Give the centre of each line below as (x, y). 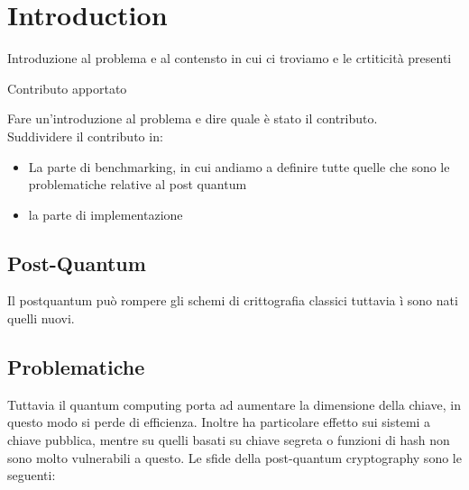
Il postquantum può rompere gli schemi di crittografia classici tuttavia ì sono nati (233, 300)
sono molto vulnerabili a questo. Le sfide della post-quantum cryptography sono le (234, 457)
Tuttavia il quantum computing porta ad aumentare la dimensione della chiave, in (234, 404)
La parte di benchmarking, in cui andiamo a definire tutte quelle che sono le (239, 166)
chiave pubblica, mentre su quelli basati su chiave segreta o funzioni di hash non (229, 440)
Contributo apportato (67, 88)
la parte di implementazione (106, 214)
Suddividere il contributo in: (85, 136)
